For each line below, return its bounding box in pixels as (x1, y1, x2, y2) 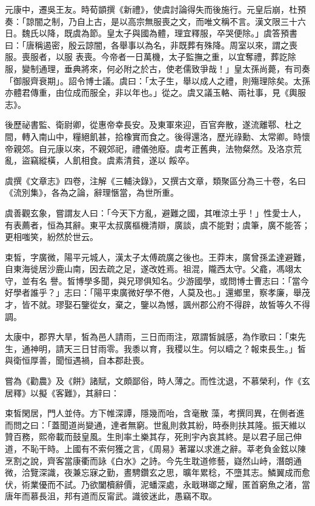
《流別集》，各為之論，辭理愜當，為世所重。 (5, 186, 179, 199)
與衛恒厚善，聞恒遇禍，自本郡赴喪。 (5, 354, 149, 367)
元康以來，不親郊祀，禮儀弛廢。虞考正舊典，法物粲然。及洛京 (47, 142, 293, 155)
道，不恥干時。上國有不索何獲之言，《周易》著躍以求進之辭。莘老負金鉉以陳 (5, 442, 306, 454)
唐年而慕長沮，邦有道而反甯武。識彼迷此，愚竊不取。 (5, 490, 217, 502)
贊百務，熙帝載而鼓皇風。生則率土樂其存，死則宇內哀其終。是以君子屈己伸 (5, 430, 302, 443)
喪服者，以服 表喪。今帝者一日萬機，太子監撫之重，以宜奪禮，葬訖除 (21, 50, 296, 63)
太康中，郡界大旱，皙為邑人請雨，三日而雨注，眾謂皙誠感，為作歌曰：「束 (5, 330, 297, 343)
